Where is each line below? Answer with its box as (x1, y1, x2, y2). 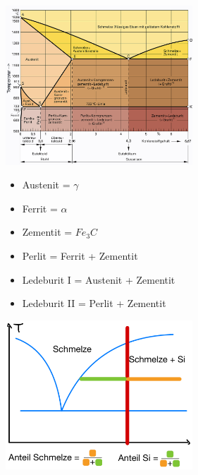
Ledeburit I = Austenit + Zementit (22, 272, 175, 287)
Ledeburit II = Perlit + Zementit (22, 296, 166, 311)
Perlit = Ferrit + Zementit (22, 248, 138, 263)
